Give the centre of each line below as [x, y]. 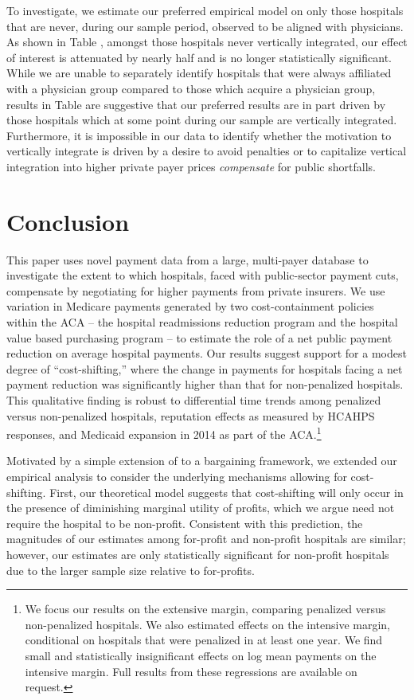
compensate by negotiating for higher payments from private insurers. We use [196, 290]
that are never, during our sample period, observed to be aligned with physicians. [205, 26]
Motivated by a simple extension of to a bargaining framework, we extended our [202, 461]
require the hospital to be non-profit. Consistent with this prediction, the [185, 523]
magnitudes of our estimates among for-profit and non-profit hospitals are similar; [206, 539]
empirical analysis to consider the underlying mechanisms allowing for [177, 477]
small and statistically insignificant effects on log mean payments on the [201, 655]
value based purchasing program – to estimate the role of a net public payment [199, 337]
